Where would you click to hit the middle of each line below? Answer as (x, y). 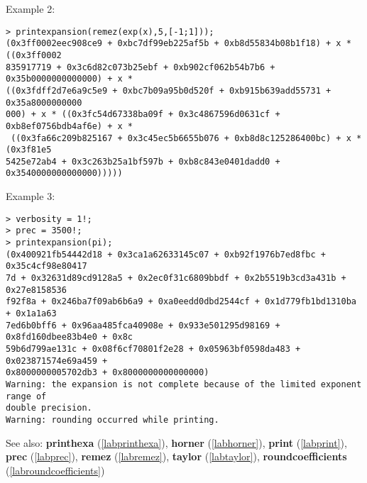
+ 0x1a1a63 (31, 313)
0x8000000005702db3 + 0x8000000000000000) (108, 373)
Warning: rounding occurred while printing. (113, 420)
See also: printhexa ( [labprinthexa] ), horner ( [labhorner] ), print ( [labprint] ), (176, 442)
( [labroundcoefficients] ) (55, 470)
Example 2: (31, 9)
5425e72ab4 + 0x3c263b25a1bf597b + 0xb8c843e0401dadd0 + (143, 161)
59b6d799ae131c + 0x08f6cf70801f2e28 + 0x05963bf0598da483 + (153, 349)
